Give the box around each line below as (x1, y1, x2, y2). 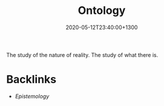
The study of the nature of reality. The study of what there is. (6, 51, 159, 58)
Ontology (77, 4, 126, 18)
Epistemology (15, 92, 50, 100)
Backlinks (6, 73, 57, 87)
